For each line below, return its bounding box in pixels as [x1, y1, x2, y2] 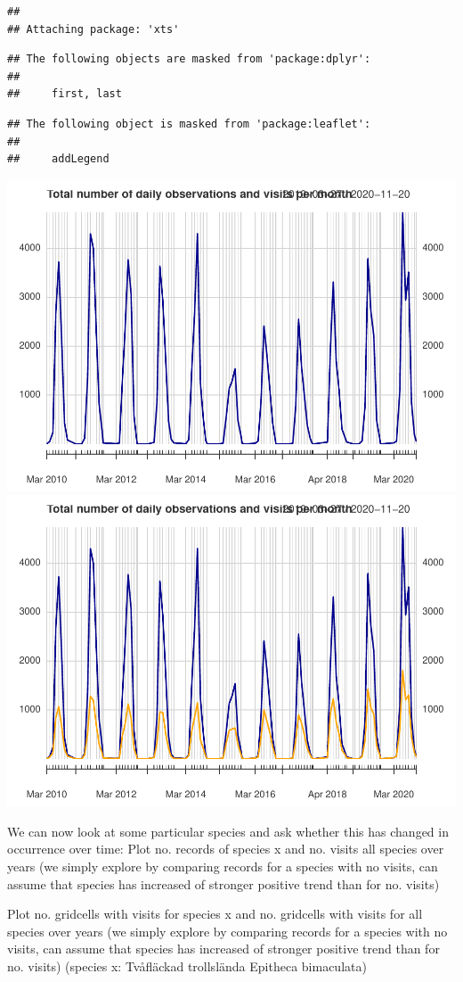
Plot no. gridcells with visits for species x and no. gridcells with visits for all [7, 904, 423, 923]
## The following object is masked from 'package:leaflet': [7, 117, 371, 130]
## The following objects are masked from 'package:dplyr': [7, 53, 371, 66]
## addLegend [7, 153, 110, 166]
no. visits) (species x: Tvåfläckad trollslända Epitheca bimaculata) [7, 956, 367, 975]
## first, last [7, 87, 122, 101]
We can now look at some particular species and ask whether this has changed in [7, 821, 449, 840]
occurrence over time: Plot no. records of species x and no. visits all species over [7, 839, 444, 858]
